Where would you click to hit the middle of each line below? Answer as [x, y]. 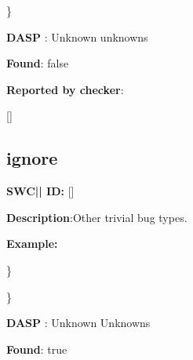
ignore [32, 158]
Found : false [38, 63]
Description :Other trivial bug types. [97, 217]
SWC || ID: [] [40, 191]
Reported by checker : [65, 89]
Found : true [37, 349]
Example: [32, 244]
